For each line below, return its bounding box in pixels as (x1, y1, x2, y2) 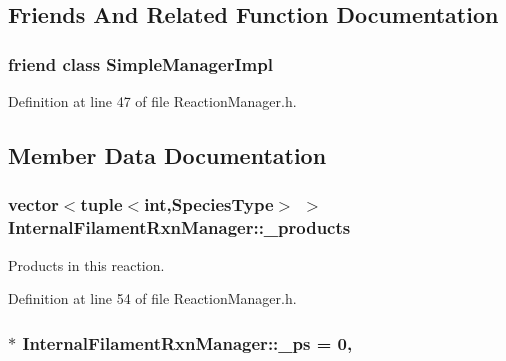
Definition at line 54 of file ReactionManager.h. (8, 288, 297, 309)
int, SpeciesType (144, 192, 274, 217)
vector (8, 192, 59, 217)
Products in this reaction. (8, 254, 165, 275)
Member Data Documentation (8, 139, 327, 170)
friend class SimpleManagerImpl (8, 51, 273, 76)
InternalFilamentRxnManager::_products (8, 215, 351, 240)
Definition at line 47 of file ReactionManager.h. (8, 91, 297, 111)
